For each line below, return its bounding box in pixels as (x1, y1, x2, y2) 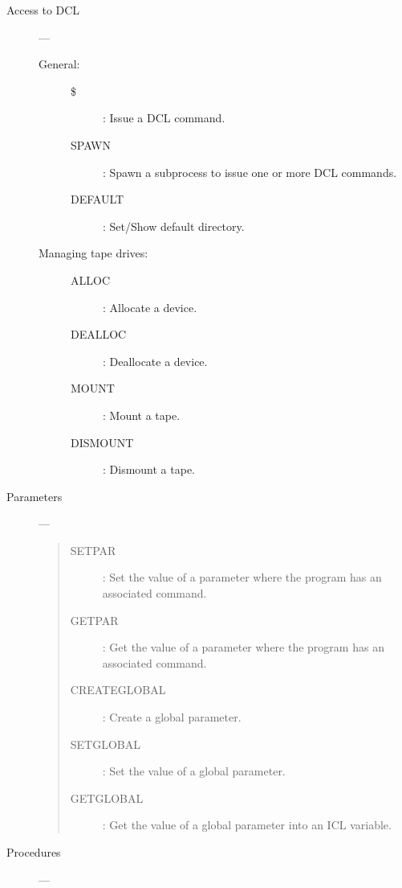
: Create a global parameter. (102, 709, 242, 726)
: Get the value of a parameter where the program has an (102, 639, 384, 656)
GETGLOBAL (70, 789, 144, 806)
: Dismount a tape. (103, 461, 195, 478)
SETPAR (70, 541, 116, 558)
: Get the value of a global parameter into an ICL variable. (102, 816, 392, 833)
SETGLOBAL (70, 735, 141, 752)
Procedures (6, 844, 61, 860)
